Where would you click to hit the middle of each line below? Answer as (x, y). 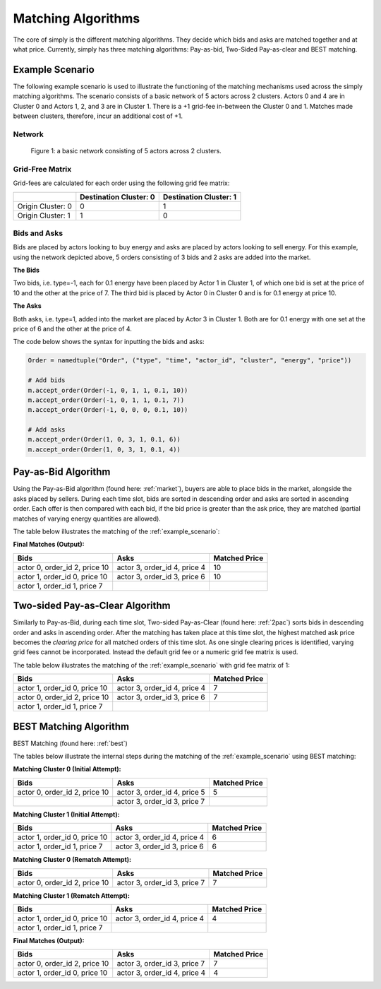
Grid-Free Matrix (42, 169)
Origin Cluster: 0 (44, 206)
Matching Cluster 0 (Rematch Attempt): (72, 860)
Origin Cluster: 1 (44, 215)
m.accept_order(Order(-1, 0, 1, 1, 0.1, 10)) (108, 390)
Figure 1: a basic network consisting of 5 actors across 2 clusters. (126, 150)
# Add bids (47, 380)
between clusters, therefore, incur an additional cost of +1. (98, 116)
